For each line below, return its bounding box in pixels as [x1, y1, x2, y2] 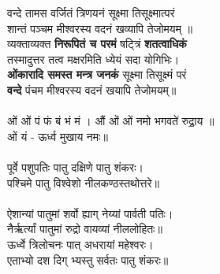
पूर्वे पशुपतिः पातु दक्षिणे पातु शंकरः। [7, 158, 144, 175]
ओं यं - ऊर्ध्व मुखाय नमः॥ [7, 128, 108, 144]
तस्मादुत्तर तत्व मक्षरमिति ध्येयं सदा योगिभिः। [7, 50, 180, 67]
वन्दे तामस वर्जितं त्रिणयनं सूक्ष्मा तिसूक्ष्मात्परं [7, 5, 175, 20]
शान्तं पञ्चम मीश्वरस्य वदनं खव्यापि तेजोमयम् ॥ [7, 20, 192, 36]
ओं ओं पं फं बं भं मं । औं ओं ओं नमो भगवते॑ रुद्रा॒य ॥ [7, 113, 214, 129]
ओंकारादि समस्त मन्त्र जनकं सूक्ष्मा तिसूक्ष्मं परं [7, 66, 187, 83]
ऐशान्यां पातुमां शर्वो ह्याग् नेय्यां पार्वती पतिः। [7, 205, 173, 221]
